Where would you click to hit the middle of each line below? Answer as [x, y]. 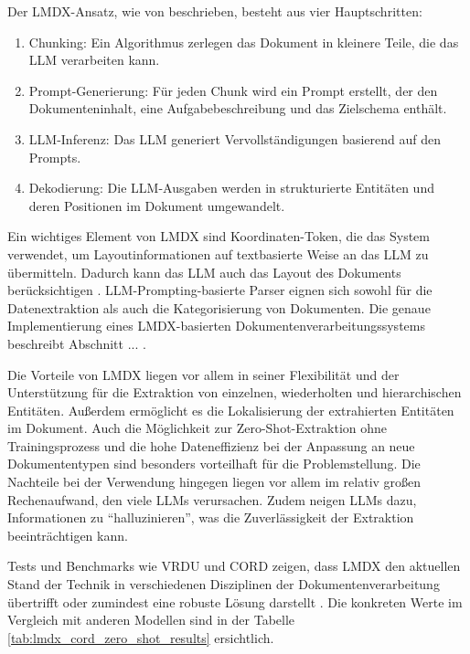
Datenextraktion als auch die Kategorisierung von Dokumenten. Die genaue [219, 307]
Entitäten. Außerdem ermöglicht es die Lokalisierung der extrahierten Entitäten [231, 410]
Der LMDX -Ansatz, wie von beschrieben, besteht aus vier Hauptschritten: [215, 11]
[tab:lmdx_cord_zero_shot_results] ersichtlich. [141, 637]
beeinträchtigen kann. [68, 535]
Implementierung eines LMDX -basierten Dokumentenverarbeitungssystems [216, 326]
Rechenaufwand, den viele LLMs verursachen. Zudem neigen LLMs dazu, [212, 499]
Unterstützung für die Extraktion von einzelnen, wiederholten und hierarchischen [235, 392]
